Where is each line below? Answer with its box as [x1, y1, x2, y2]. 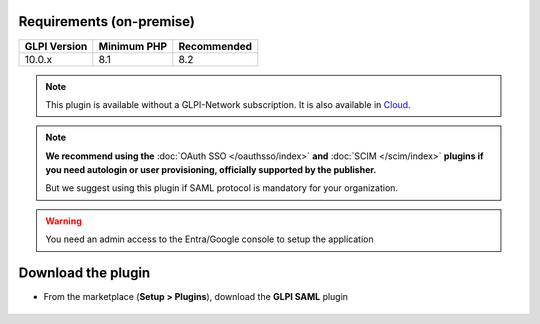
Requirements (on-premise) [18, 13, 195, 30]
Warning [45, 215, 82, 227]
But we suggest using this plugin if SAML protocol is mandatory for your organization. [45, 182, 399, 194]
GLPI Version [24, 39, 88, 53]
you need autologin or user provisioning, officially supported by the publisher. [45, 164, 377, 176]
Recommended [178, 39, 253, 53]
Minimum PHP [98, 39, 168, 53]
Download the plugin [18, 265, 151, 282]
